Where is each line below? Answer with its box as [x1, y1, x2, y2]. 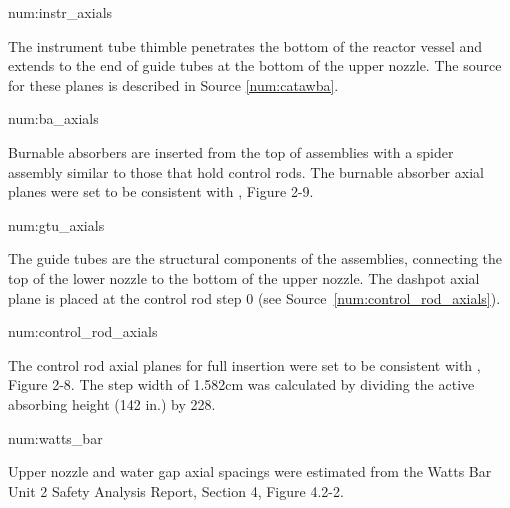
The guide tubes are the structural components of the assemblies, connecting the [8, 248, 503, 269]
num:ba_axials [8, 108, 99, 129]
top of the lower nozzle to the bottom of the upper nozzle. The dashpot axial [8, 267, 480, 288]
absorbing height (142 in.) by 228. [8, 393, 216, 414]
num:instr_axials [8, 2, 113, 22]
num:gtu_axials [8, 214, 105, 235]
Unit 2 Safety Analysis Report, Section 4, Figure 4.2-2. [8, 480, 344, 501]
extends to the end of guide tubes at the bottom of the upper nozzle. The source [8, 55, 502, 76]
